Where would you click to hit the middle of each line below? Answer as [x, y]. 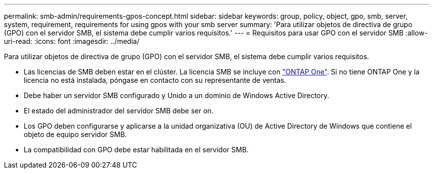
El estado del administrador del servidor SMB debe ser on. [119, 111]
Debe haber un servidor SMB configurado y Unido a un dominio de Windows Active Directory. [176, 95]
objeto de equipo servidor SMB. [75, 134]
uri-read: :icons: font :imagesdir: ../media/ [72, 41]
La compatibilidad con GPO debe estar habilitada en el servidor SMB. [136, 150]
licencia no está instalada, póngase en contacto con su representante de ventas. [155, 80]
